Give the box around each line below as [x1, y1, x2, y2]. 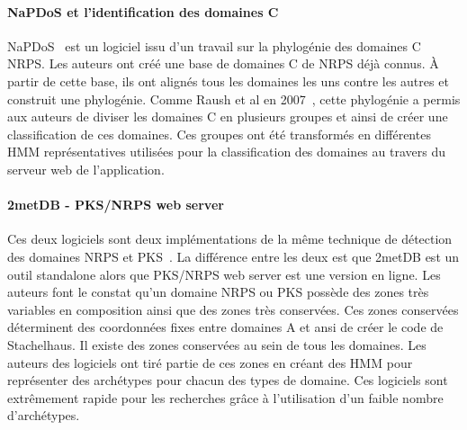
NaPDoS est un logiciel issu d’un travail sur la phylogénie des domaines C [7, 36, 421, 55]
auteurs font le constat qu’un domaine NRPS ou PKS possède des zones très [7, 282, 429, 301]
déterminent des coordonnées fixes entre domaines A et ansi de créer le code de [7, 318, 444, 336]
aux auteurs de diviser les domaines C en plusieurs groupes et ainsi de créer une [7, 107, 448, 126]
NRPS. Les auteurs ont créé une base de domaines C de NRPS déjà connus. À [7, 54, 439, 73]
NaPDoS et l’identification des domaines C [7, 2, 279, 21]
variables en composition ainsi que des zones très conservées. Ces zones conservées [7, 300, 459, 318]
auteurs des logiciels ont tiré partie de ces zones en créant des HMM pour [7, 353, 413, 372]
